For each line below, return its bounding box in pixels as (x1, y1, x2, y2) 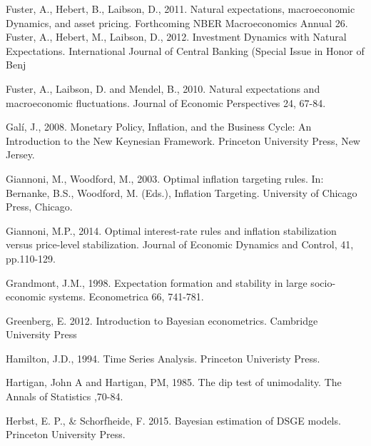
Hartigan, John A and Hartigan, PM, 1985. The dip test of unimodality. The (6, 375, 342, 390)
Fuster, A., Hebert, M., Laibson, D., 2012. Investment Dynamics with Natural (6, 29, 347, 44)
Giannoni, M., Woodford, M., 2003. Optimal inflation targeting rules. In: (6, 171, 324, 186)
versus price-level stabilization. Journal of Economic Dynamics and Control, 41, (6, 237, 354, 252)
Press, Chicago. (6, 199, 73, 214)
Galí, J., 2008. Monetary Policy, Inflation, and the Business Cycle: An (6, 119, 312, 134)
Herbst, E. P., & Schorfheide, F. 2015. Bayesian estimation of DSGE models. (6, 412, 341, 427)
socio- (310, 275, 336, 290)
